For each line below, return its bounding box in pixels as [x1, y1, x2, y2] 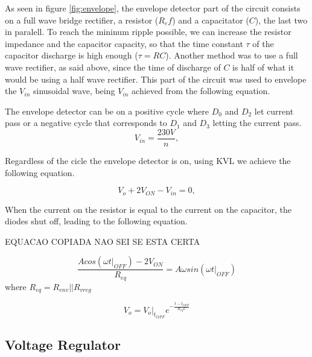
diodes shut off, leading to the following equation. [5, 215, 188, 227]
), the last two [255, 13, 308, 26]
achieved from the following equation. [132, 84, 270, 97]
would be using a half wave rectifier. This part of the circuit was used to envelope [5, 72, 307, 85]
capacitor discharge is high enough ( [5, 49, 138, 62]
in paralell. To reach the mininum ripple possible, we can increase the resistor [5, 25, 291, 38]
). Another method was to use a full [165, 49, 298, 62]
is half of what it [232, 60, 294, 73]
